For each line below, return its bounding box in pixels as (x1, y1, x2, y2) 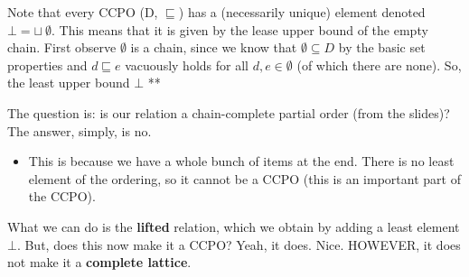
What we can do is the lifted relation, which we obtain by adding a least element (7, 217, 460, 235)
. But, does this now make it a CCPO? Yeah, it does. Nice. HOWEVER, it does (16, 235, 461, 254)
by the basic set (338, 38, 426, 57)
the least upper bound (7, 73, 130, 92)
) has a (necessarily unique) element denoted (178, 3, 426, 21)
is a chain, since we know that (130, 38, 297, 57)
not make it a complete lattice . (7, 253, 192, 272)
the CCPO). (28, 187, 96, 206)
